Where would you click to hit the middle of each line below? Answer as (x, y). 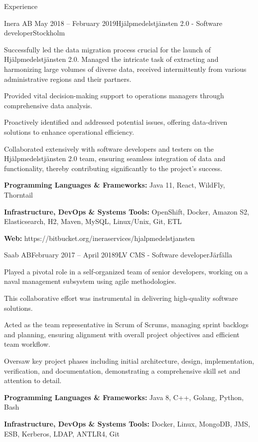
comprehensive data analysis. (48, 105)
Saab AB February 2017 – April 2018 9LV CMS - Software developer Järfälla (118, 255)
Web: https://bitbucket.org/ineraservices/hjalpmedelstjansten (100, 238)
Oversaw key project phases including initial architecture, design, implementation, (129, 361)
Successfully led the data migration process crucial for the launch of (108, 49)
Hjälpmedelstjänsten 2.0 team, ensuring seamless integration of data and (115, 158)
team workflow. (27, 344)
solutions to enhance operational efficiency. (69, 131)
